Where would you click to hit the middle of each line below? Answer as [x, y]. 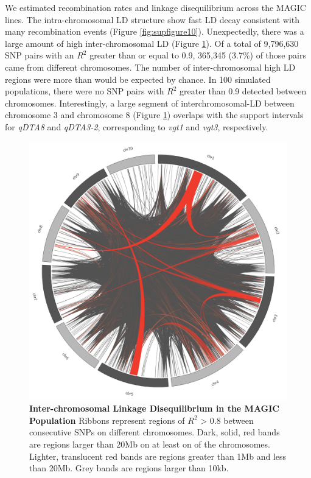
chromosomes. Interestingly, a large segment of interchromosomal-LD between [150, 103]
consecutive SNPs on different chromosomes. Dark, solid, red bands [155, 432]
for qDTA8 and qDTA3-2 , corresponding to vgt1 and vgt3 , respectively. [137, 126]
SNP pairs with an [40, 55]
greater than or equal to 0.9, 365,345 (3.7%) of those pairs [198, 55]
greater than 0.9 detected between [243, 91]
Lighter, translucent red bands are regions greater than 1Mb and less [158, 456]
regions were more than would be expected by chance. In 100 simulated [138, 79]
